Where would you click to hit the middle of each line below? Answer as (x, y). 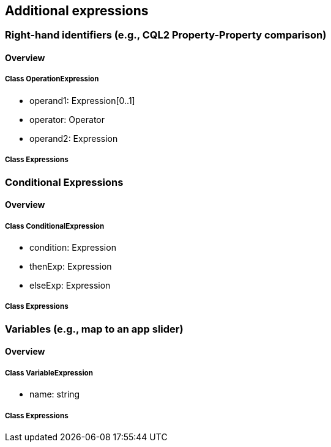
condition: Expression (73, 247)
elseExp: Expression (70, 285)
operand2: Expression (74, 138)
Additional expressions (77, 11)
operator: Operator (67, 119)
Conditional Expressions (64, 182)
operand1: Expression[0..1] (82, 100)
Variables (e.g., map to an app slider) (94, 329)
